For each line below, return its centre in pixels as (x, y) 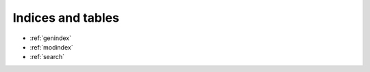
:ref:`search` (47, 57)
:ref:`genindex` (51, 38)
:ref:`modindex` (51, 47)
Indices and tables (66, 18)
